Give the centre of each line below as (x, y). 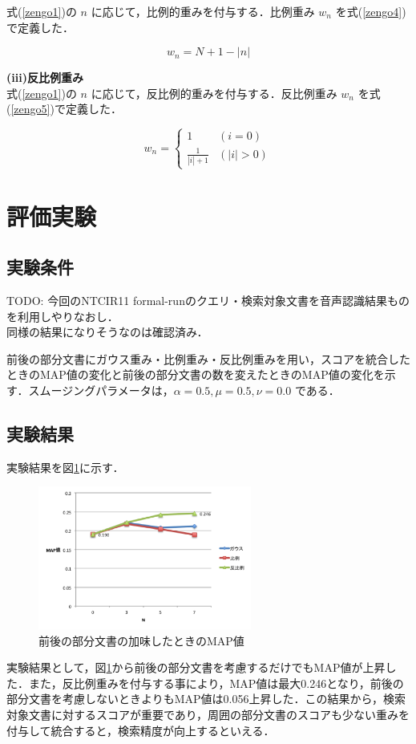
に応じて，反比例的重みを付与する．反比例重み (214, 93)
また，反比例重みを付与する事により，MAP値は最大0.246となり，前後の (216, 683)
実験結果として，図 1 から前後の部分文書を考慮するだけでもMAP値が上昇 (196, 667)
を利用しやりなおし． (63, 316)
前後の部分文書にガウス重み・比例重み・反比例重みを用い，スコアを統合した (208, 358)
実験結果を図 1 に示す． (65, 467)
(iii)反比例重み (45, 77)
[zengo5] (30, 109)
